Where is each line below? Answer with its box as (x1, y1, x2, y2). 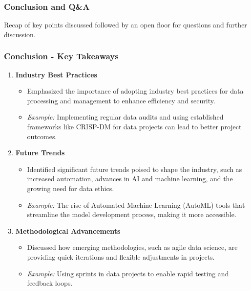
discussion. (4, 29, 36, 39)
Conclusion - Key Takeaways (4, 50, 119, 62)
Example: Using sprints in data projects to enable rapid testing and (27, 268, 229, 278)
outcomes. (27, 131, 57, 141)
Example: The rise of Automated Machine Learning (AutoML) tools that (27, 199, 245, 210)
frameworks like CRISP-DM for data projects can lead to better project (27, 121, 242, 131)
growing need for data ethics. (27, 183, 114, 193)
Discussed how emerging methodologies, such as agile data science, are (27, 242, 238, 252)
